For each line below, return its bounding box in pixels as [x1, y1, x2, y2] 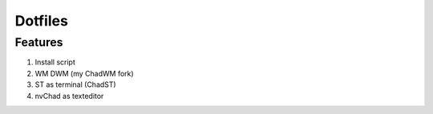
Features [14, 35, 63, 49]
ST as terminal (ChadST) [34, 80, 116, 89]
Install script [34, 57, 75, 67]
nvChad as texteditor [34, 91, 104, 100]
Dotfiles [14, 12, 68, 29]
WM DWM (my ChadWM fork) [34, 69, 134, 78]
